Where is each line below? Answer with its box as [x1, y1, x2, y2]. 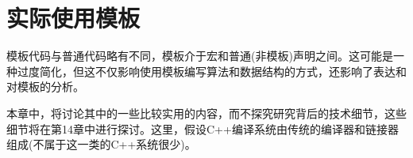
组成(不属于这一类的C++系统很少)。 [6, 136, 196, 152]
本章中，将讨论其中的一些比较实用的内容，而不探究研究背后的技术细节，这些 [6, 104, 407, 121]
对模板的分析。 [6, 78, 84, 95]
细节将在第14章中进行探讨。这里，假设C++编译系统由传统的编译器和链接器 [6, 120, 399, 137]
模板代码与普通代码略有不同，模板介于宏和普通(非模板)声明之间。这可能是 [6, 47, 393, 64]
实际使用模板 [6, 2, 141, 34]
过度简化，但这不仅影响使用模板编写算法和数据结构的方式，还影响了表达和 [17, 62, 407, 79]
